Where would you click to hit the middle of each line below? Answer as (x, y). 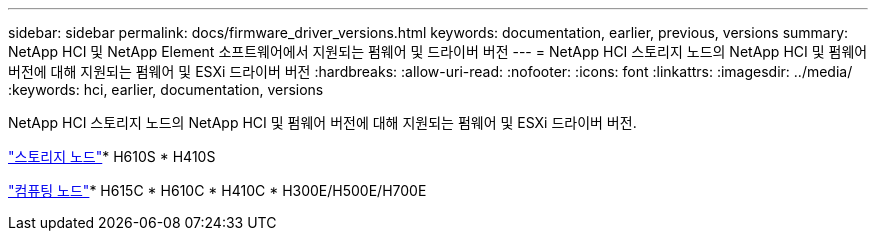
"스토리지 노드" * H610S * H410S (112, 156)
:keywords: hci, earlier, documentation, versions (166, 89)
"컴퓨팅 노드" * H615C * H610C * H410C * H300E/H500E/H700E (217, 190)
